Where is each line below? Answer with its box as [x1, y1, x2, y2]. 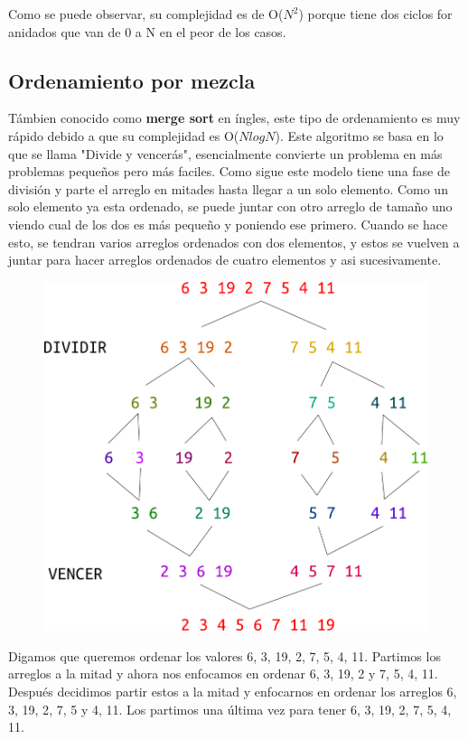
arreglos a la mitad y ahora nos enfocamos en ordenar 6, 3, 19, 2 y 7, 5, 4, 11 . [8, 664, 438, 683]
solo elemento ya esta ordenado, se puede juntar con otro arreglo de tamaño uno [8, 197, 453, 216]
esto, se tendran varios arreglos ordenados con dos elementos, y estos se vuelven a [8, 232, 460, 251]
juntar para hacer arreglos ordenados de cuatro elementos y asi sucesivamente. [8, 250, 442, 269]
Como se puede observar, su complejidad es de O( [8, 5, 284, 23]
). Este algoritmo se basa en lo [275, 126, 444, 145]
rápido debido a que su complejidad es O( [8, 126, 239, 145]
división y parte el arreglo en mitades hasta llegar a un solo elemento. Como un [8, 179, 448, 198]
